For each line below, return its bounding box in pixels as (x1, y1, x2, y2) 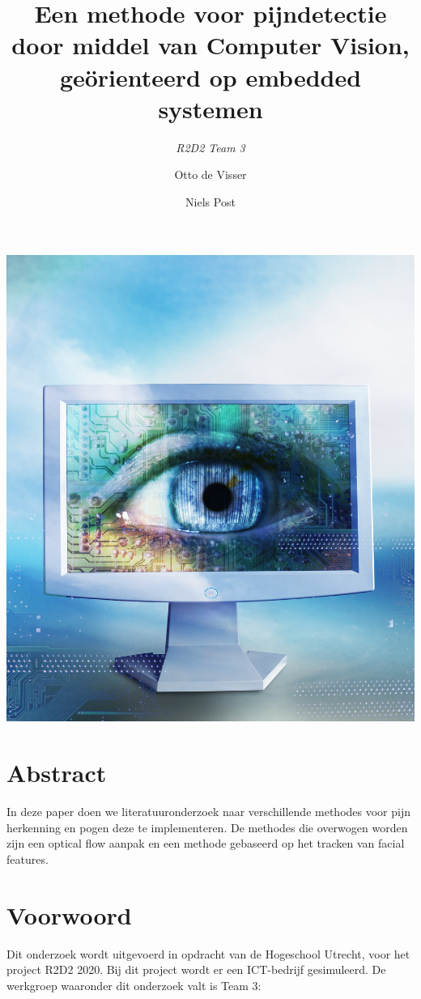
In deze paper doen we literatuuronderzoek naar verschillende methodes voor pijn (6, 803, 410, 820)
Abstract (6, 756, 107, 789)
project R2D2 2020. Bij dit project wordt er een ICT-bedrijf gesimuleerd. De (6, 961, 386, 978)
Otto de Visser (174, 166, 247, 183)
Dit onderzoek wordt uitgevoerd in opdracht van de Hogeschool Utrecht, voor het (6, 945, 410, 962)
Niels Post (185, 193, 236, 210)
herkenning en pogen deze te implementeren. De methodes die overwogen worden (6, 818, 408, 835)
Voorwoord (6, 898, 132, 931)
